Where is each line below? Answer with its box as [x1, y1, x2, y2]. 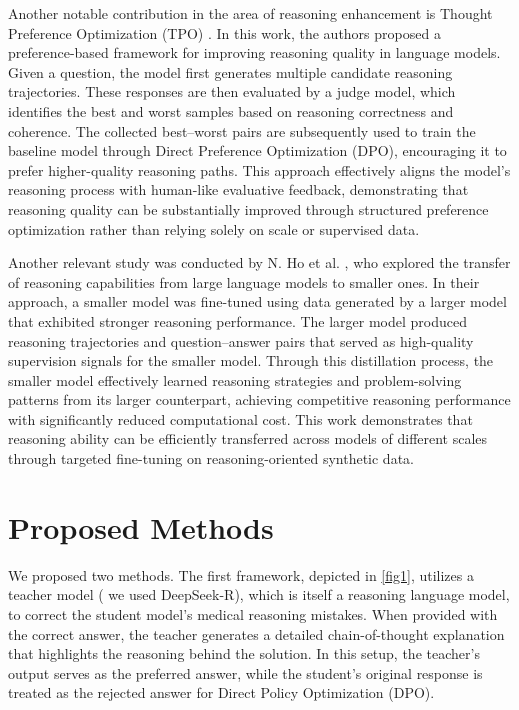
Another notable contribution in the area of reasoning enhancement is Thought [8, 3, 493, 23]
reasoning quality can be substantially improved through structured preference [8, 198, 489, 219]
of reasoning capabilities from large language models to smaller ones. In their [8, 271, 480, 292]
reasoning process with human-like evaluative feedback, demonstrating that [8, 179, 469, 200]
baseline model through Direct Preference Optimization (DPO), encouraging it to [8, 140, 507, 161]
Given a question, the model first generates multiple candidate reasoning [8, 61, 453, 82]
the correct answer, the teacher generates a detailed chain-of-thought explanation [8, 623, 505, 644]
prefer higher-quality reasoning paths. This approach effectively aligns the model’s [8, 159, 511, 180]
